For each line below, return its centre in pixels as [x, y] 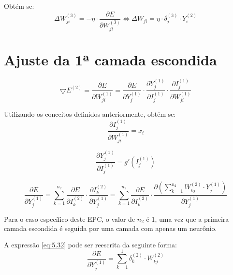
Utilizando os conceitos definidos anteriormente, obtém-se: [90, 114]
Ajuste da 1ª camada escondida [110, 59]
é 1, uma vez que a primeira [188, 219]
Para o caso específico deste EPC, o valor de [70, 219]
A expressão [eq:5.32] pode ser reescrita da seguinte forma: [90, 244]
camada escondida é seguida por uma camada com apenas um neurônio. [110, 228]
